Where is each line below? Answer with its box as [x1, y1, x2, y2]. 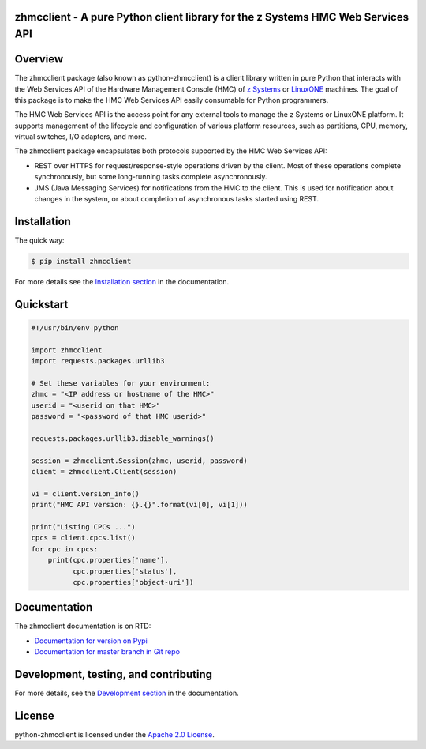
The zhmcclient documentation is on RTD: [14, 621, 151, 631]
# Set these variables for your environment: [31, 378, 211, 387]
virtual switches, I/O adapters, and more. [14, 132, 148, 141]
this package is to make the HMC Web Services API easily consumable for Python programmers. [14, 95, 329, 104]
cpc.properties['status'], [72, 566, 177, 576]
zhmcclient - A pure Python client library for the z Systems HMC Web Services [14, 10, 409, 24]
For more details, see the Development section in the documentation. [14, 688, 240, 698]
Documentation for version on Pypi [34, 636, 148, 645]
